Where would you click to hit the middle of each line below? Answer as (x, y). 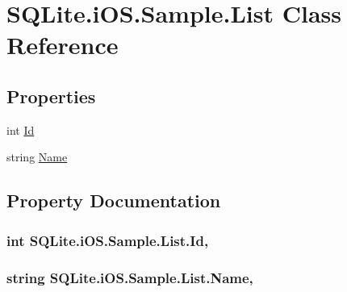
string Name (37, 157)
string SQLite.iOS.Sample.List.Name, (130, 277)
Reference (63, 45)
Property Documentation (114, 200)
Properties (51, 96)
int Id (21, 129)
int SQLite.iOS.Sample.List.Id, (108, 240)
